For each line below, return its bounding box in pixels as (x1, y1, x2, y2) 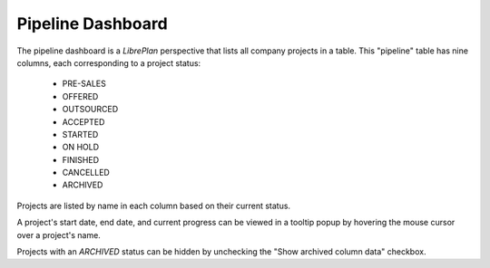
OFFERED (62, 91, 99, 101)
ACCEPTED (62, 116, 105, 127)
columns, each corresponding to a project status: (16, 57, 201, 68)
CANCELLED (62, 167, 111, 178)
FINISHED (62, 154, 100, 165)
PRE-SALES (62, 78, 106, 90)
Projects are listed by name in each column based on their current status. (16, 200, 290, 211)
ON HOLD (62, 141, 100, 153)
